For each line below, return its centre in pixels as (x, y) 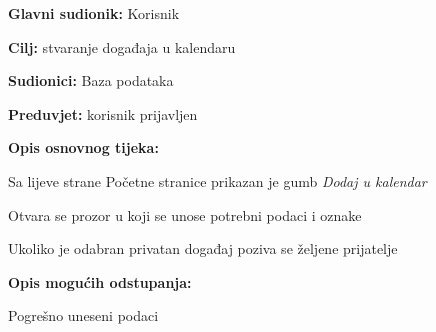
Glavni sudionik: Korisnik (94, 13)
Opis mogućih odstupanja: (100, 281)
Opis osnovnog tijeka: (83, 147)
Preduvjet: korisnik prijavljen (103, 113)
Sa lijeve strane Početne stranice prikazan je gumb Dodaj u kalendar (217, 180)
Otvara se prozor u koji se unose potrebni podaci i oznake (185, 214)
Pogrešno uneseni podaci (83, 315)
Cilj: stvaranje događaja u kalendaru (122, 46)
